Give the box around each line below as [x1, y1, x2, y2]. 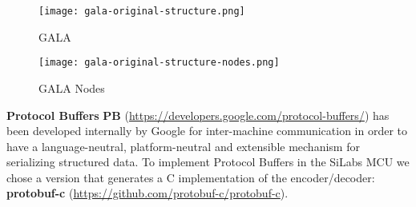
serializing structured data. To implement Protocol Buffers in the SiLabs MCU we [6, 153, 410, 170]
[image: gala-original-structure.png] [38, 6, 245, 17]
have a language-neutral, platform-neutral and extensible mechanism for [6, 137, 360, 154]
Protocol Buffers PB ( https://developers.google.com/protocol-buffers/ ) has [6, 106, 390, 123]
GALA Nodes [38, 79, 105, 96]
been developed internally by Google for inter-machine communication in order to [6, 122, 408, 139]
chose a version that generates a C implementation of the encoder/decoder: [6, 169, 375, 185]
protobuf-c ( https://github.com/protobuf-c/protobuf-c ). [6, 185, 289, 201]
